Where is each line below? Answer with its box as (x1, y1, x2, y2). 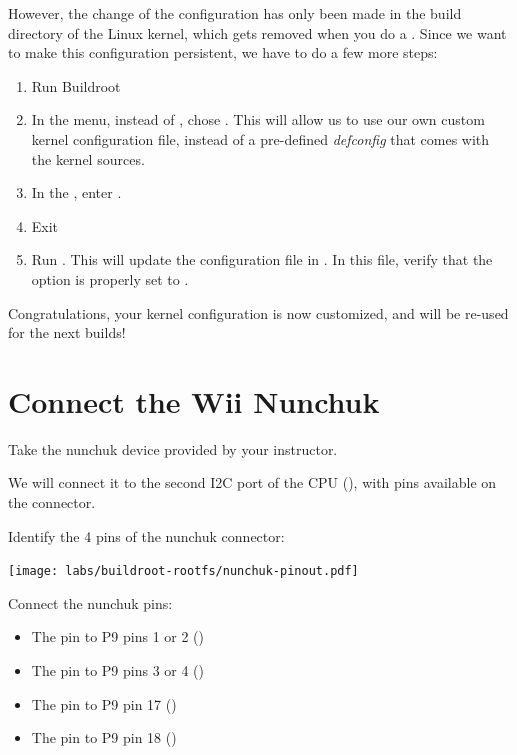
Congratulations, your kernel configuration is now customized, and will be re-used (8, 302, 509, 323)
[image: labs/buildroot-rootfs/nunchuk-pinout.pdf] (8, 564, 359, 579)
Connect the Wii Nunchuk (8, 380, 380, 421)
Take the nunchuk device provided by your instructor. (8, 438, 338, 459)
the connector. (8, 492, 96, 513)
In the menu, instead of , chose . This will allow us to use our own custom (31, 109, 485, 130)
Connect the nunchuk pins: (8, 592, 173, 613)
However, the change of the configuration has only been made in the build (8, 3, 462, 23)
